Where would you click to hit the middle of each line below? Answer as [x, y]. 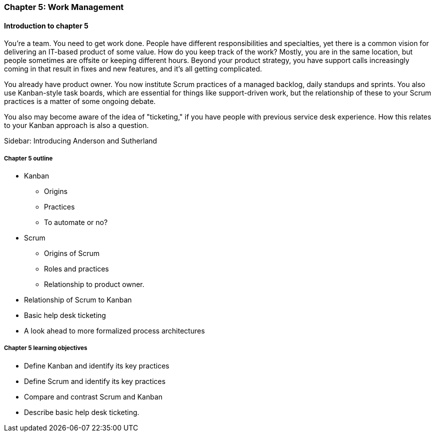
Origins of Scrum [72, 253]
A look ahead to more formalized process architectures [115, 331]
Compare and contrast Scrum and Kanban [93, 396]
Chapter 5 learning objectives [46, 348]
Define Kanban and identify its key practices [97, 365]
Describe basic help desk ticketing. [82, 412]
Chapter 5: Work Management [64, 7]
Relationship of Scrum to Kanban [78, 300]
